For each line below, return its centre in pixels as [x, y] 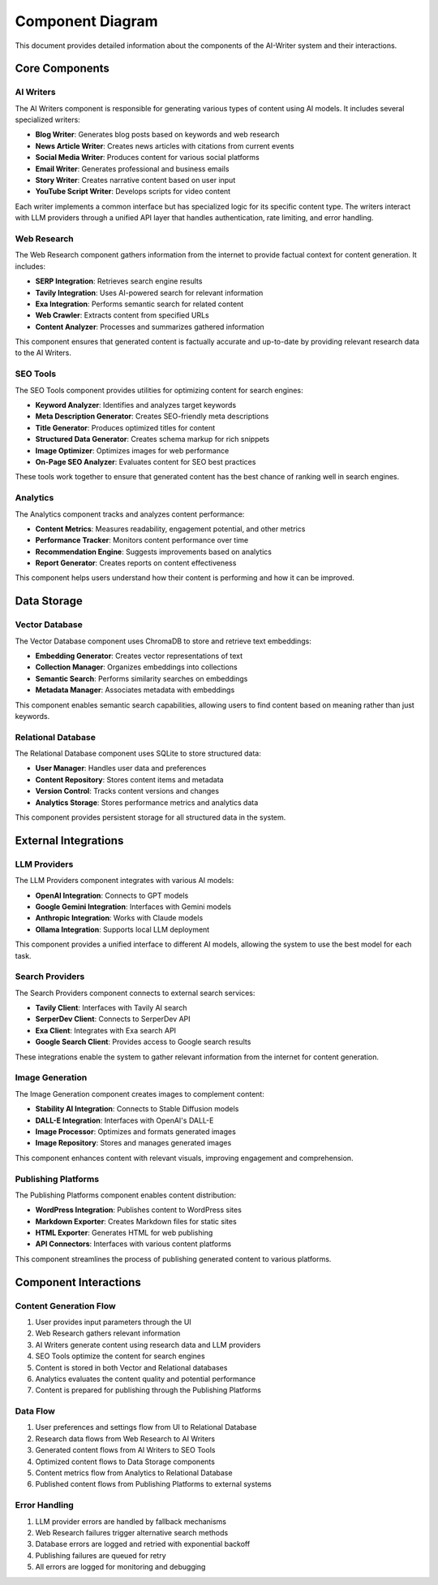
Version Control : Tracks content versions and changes [127, 791]
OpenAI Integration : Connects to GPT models [112, 895]
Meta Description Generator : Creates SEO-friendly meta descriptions [152, 416]
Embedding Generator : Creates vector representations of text [139, 656]
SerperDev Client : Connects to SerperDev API [113, 1019]
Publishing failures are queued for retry [101, 1555]
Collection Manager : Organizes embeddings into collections [137, 667]
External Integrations [69, 840]
